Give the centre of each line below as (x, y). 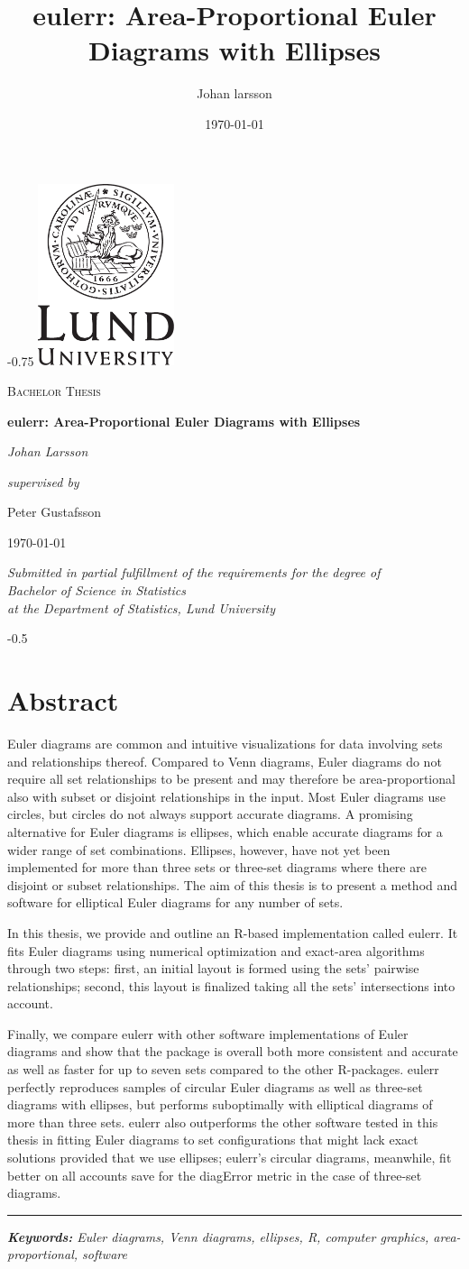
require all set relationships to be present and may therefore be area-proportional (231, 779)
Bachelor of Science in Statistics (97, 590)
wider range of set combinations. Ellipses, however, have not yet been (199, 849)
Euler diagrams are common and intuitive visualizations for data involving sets (225, 743)
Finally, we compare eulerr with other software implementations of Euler (208, 1033)
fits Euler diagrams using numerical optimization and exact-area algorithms (216, 950)
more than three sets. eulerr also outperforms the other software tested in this (223, 1122)
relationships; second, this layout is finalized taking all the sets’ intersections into (231, 985)
